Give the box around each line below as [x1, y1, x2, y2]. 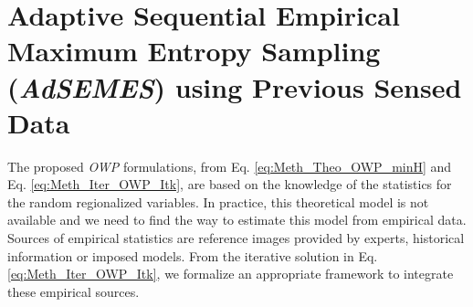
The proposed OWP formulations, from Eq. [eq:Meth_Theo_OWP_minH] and [7, 156, 452, 175]
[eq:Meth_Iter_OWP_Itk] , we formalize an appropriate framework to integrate [7, 264, 454, 283]
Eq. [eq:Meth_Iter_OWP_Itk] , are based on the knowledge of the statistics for [7, 175, 452, 194]
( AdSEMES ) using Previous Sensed [7, 68, 462, 106]
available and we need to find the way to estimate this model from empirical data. [7, 210, 467, 229]
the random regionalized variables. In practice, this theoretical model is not [7, 192, 429, 211]
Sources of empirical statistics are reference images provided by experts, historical [7, 228, 465, 248]
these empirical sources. [7, 281, 140, 301]
